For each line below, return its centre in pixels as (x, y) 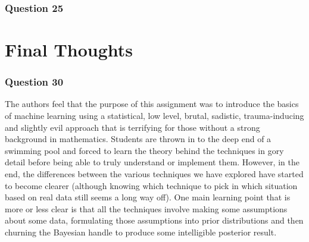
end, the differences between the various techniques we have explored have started (154, 174)
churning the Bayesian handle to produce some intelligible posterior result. (141, 232)
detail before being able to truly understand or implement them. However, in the (152, 162)
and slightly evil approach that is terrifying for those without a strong (132, 127)
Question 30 (34, 82)
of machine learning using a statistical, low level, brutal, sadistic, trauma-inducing (154, 116)
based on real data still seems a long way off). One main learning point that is (148, 197)
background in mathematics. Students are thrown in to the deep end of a (138, 139)
